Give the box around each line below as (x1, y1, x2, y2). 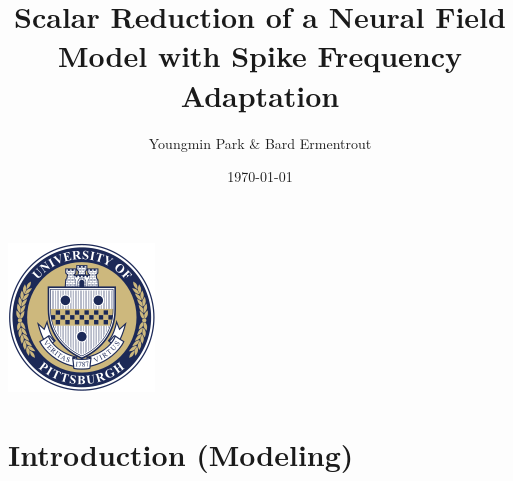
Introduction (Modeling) (8, 434, 354, 475)
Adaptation (180, 74, 340, 115)
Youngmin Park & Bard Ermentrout (148, 132, 372, 153)
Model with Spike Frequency (58, 35, 462, 76)
